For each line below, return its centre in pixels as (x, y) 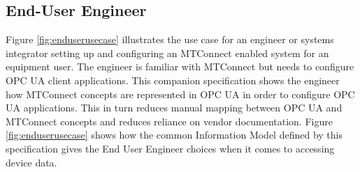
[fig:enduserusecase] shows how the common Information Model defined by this (174, 135)
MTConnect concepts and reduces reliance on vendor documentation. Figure (169, 121)
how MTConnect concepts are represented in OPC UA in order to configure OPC (180, 94)
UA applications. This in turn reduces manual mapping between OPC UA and (174, 108)
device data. (31, 162)
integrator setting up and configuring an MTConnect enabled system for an (167, 53)
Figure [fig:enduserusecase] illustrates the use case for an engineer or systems (170, 39)
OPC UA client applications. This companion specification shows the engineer (173, 80)
